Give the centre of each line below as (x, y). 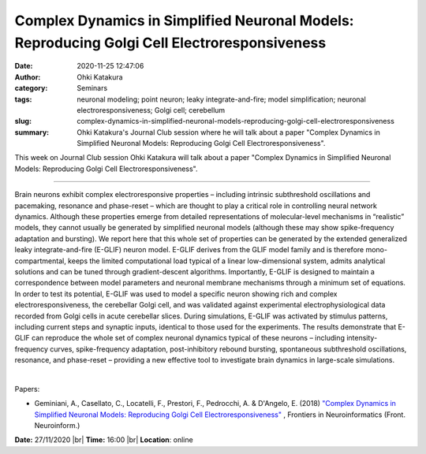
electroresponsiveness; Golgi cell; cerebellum (151, 110)
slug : (23, 121)
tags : (23, 99)
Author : (28, 77)
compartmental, (40, 261)
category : (31, 88)
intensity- (362, 338)
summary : (32, 132)
